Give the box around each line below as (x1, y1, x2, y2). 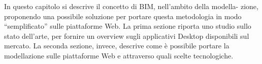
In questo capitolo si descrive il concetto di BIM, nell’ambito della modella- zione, (4, 1, 258, 11)
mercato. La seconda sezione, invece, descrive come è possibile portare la (4, 40, 230, 51)
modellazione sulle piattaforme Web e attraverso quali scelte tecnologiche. (4, 50, 234, 60)
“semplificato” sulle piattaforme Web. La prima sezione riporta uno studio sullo (4, 21, 251, 31)
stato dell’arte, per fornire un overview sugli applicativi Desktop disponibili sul (4, 30, 249, 41)
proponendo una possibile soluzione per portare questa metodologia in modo (4, 11, 242, 21)
